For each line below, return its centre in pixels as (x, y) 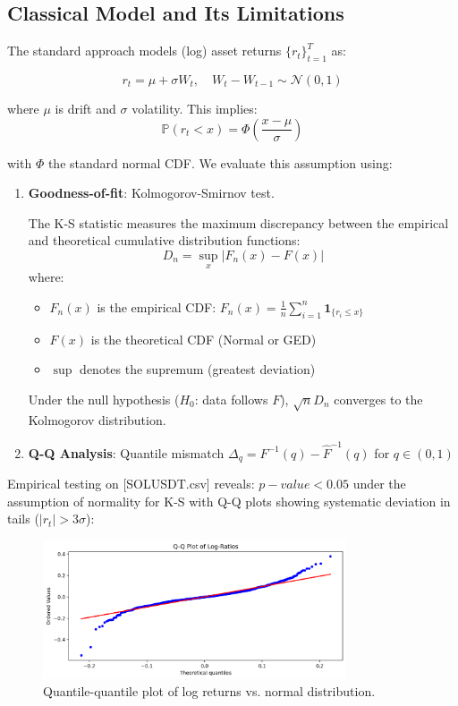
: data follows (231, 399)
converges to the (378, 399)
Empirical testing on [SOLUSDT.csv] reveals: (131, 484)
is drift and (85, 108)
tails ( (23, 519)
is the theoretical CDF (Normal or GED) (204, 339)
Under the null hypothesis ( (104, 399)
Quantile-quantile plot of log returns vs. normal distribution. (209, 691)
